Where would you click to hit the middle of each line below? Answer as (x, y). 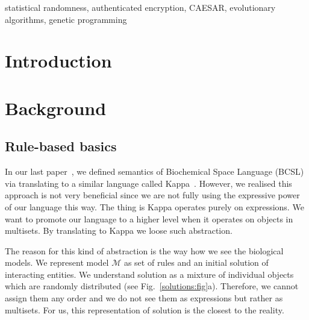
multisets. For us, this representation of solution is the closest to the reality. (145, 309)
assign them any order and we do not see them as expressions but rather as (144, 298)
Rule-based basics (61, 146)
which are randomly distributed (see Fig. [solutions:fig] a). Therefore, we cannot (152, 286)
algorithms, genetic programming (66, 19)
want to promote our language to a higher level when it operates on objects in (149, 218)
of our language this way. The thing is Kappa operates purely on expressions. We (154, 206)
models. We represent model (57, 262)
